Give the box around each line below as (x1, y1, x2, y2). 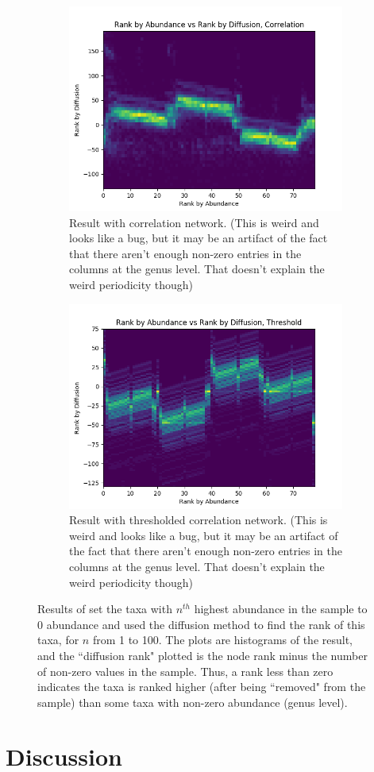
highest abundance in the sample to (194, 600, 368, 617)
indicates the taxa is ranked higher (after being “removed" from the (37, 678, 366, 695)
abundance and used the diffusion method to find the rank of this (46, 616, 365, 632)
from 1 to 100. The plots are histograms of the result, (92, 631, 353, 648)
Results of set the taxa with (37, 600, 172, 617)
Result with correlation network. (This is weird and (69, 214, 319, 230)
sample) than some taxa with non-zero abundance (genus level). (37, 693, 348, 710)
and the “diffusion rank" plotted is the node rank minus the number (37, 647, 368, 663)
